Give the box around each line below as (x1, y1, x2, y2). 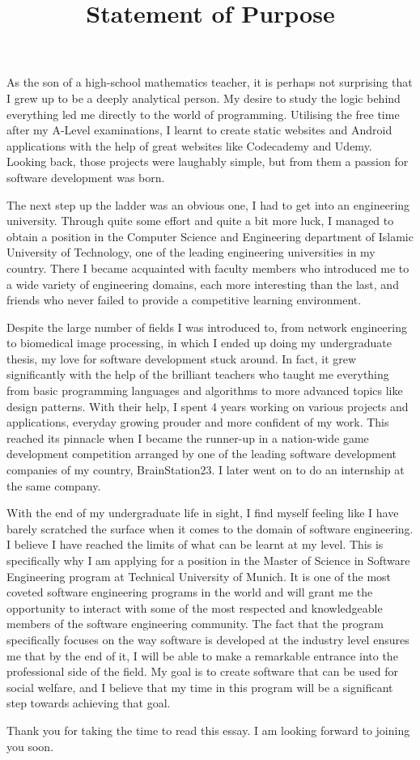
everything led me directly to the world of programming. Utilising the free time (6, 105, 400, 122)
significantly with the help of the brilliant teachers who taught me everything (6, 366, 389, 383)
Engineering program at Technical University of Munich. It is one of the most (6, 567, 392, 584)
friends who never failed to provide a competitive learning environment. (6, 291, 362, 308)
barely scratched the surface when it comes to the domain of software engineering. (6, 520, 414, 537)
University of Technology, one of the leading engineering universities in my (6, 244, 375, 261)
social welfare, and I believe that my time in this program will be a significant (6, 678, 393, 695)
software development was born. (6, 168, 165, 185)
